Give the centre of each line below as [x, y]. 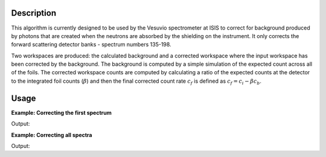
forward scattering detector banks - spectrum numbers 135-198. [91, 45]
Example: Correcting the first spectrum [61, 112]
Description [34, 13]
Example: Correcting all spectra [52, 135]
